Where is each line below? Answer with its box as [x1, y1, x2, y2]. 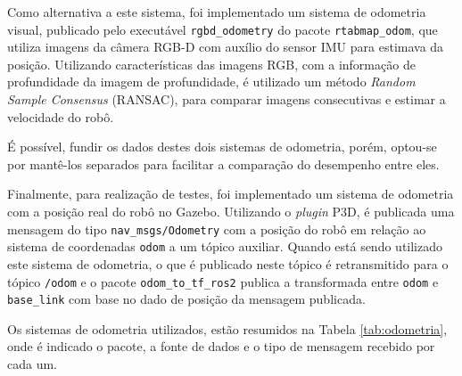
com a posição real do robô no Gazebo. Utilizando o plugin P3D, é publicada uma [7, 202, 455, 220]
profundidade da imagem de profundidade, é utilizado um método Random [7, 72, 416, 91]
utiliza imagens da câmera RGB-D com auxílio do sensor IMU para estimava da [7, 37, 444, 56]
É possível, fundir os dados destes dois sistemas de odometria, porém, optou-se [7, 137, 437, 156]
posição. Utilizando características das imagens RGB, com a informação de [7, 54, 416, 73]
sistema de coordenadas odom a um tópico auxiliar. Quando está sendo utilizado [7, 237, 443, 256]
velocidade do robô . [7, 107, 114, 126]
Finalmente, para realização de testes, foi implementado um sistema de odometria [7, 184, 454, 203]
